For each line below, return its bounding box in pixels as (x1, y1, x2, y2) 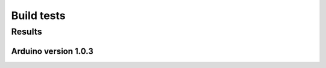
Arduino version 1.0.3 (11, 46, 94, 56)
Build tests (11, 9, 66, 22)
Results (11, 26, 42, 37)
